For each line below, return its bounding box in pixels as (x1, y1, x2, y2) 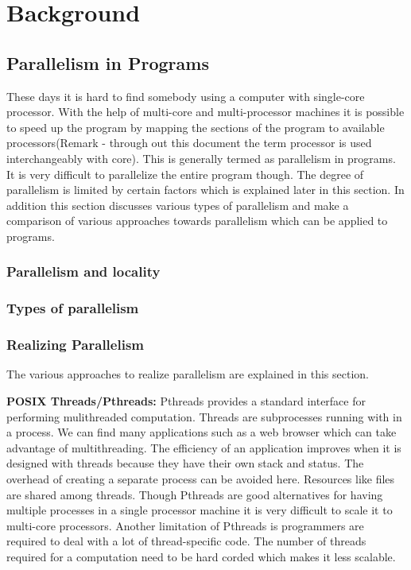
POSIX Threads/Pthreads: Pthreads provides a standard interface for (6, 393, 366, 409)
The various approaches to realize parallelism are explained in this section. (6, 366, 369, 382)
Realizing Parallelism (6, 335, 144, 355)
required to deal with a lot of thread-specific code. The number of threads (6, 533, 366, 549)
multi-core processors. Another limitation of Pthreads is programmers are (6, 517, 364, 533)
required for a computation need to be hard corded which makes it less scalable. (6, 548, 396, 564)
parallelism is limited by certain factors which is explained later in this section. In (6, 181, 405, 198)
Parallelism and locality (6, 262, 161, 281)
